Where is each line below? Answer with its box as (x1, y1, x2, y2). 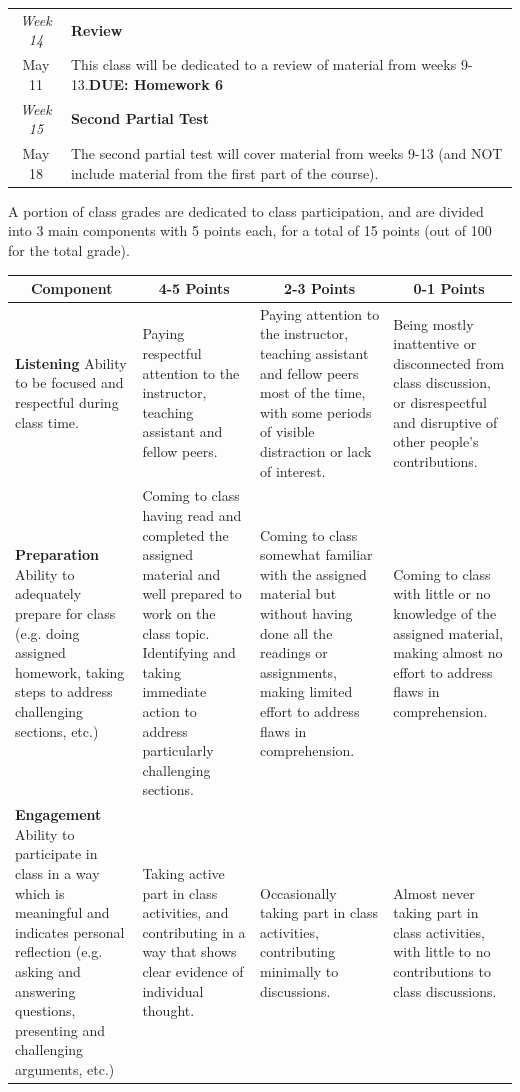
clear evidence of (142, 960, 244, 981)
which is (15, 882, 65, 903)
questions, (15, 1000, 76, 1021)
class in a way (15, 863, 100, 883)
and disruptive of (393, 411, 498, 432)
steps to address (15, 681, 113, 702)
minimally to (260, 960, 339, 981)
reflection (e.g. (15, 941, 103, 962)
